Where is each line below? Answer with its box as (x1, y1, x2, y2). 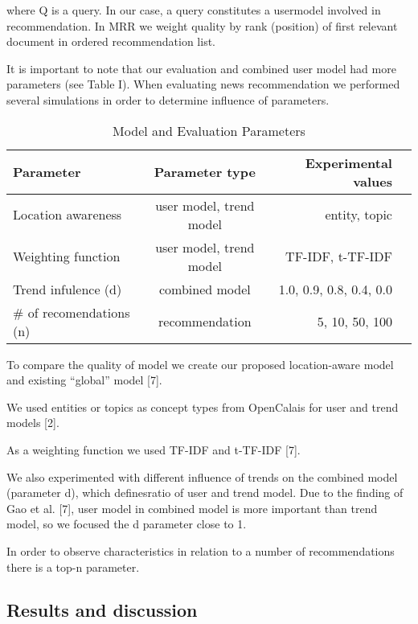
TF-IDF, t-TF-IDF (285, 247, 392, 266)
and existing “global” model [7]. (6, 372, 162, 388)
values (353, 171, 392, 191)
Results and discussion (6, 597, 198, 622)
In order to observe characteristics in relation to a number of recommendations (6, 542, 395, 559)
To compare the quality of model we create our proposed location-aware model (6, 355, 394, 372)
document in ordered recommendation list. (6, 33, 215, 50)
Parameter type (154, 162, 256, 182)
